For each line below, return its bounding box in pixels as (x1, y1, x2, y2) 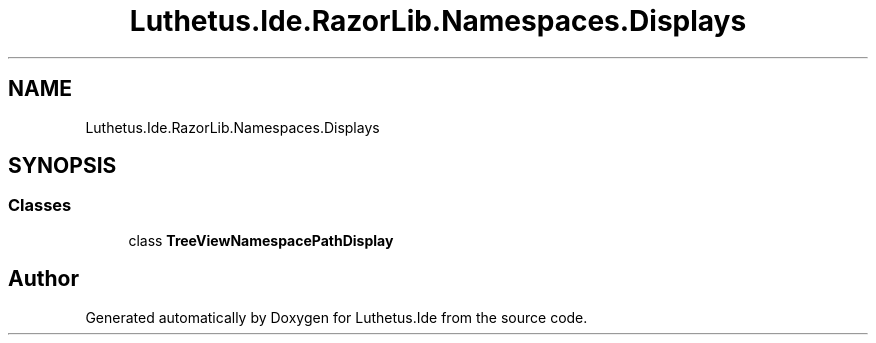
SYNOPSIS (8, 153, 117, 179)
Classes (8, 195, 72, 216)
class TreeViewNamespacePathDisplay (128, 231, 394, 249)
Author (8, 266, 79, 292)
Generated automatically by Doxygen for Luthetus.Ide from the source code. (85, 308, 588, 326)
